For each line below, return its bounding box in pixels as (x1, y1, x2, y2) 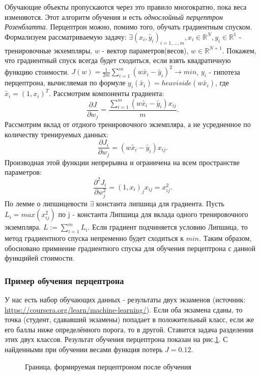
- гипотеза (209, 66, 240, 77)
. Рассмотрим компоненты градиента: (49, 88, 164, 99)
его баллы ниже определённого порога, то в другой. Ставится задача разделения (5, 324, 253, 334)
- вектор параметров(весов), (102, 45, 189, 55)
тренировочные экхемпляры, (5, 45, 93, 55)
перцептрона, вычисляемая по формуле (5, 77, 126, 88)
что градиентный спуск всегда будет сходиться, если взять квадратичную (5, 55, 231, 66)
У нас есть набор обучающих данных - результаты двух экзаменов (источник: (5, 294, 246, 305)
